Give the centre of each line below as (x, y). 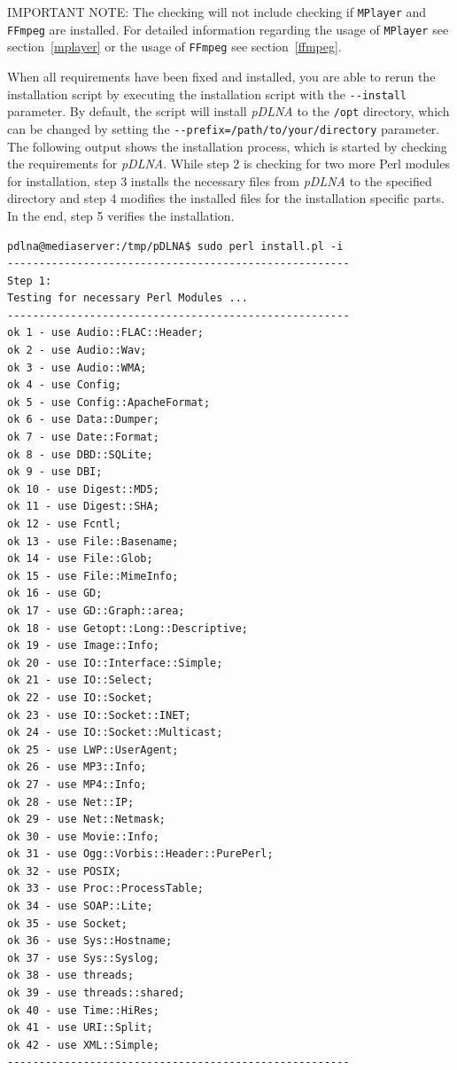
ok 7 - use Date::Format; (83, 437)
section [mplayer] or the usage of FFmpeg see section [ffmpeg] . (174, 47)
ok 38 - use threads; (71, 976)
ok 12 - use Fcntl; (64, 524)
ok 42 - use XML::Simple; (83, 1045)
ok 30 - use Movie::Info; (83, 836)
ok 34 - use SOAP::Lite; (80, 906)
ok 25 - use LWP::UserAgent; (93, 750)
